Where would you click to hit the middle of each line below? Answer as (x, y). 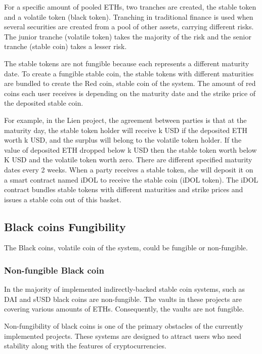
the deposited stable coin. (44, 103)
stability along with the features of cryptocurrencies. (85, 346)
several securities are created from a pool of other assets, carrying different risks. (129, 27)
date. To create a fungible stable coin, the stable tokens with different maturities (129, 73)
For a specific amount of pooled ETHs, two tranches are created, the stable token (130, 7)
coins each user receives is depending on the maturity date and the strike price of (130, 93)
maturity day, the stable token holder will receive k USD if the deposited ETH (126, 130)
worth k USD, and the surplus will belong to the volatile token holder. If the (123, 140)
